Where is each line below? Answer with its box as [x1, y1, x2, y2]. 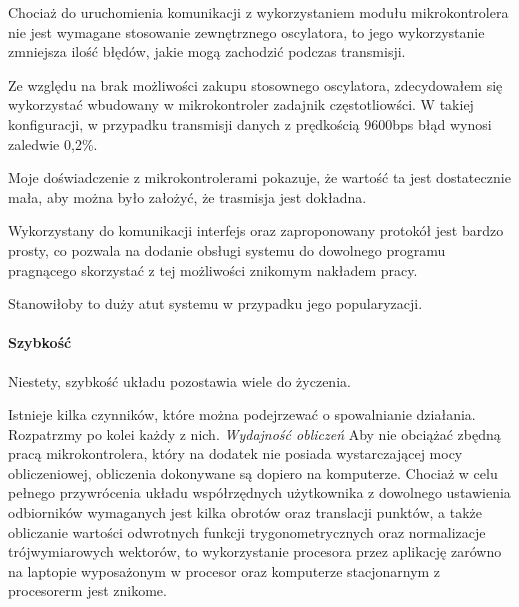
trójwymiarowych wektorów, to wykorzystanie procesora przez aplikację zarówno [8, 541, 502, 562]
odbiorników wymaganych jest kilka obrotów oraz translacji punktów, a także [8, 502, 482, 523]
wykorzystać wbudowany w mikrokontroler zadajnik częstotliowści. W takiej [8, 94, 474, 115]
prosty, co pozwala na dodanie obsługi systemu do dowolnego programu [8, 239, 446, 260]
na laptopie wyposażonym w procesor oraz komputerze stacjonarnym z [8, 560, 441, 581]
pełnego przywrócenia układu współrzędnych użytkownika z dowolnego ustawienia [8, 482, 511, 503]
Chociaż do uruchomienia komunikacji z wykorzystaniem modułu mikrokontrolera [8, 2, 509, 22]
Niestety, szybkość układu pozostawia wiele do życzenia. [8, 370, 351, 391]
